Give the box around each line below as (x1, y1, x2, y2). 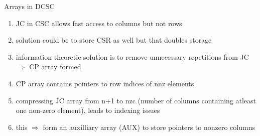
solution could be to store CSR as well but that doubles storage (16, 35, 212, 45)
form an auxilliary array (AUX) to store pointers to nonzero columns (43, 121, 255, 132)
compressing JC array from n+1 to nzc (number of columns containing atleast (16, 95, 256, 105)
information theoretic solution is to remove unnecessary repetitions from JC (16, 51, 249, 62)
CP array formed (29, 61, 81, 72)
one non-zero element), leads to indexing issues (16, 105, 160, 115)
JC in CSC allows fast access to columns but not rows (16, 18, 182, 28)
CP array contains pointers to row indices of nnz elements (16, 78, 194, 88)
